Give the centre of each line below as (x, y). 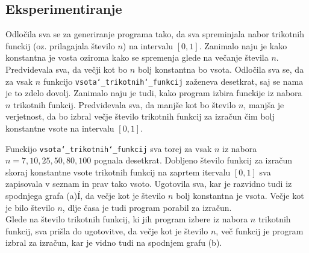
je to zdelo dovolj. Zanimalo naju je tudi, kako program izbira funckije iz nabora (154, 93)
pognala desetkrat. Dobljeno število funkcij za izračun (193, 160)
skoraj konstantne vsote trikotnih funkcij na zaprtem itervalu (118, 172)
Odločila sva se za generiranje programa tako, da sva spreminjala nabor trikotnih (155, 34)
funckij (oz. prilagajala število (60, 45)
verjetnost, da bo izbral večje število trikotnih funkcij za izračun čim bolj (140, 116)
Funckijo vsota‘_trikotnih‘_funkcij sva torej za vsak (109, 148)
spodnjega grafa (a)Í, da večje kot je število (86, 196)
